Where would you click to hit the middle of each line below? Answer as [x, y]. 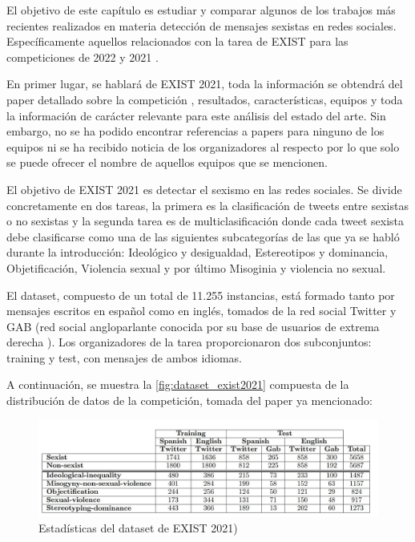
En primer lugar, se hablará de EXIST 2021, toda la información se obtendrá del [205, 84]
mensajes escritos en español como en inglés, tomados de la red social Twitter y [201, 311]
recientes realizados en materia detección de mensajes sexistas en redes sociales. [201, 25]
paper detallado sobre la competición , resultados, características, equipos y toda [205, 99]
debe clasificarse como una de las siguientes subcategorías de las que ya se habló [203, 236]
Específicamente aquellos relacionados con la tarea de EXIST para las [177, 41]
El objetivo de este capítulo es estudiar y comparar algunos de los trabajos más [201, 10]
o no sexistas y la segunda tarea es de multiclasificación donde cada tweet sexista [205, 221]
